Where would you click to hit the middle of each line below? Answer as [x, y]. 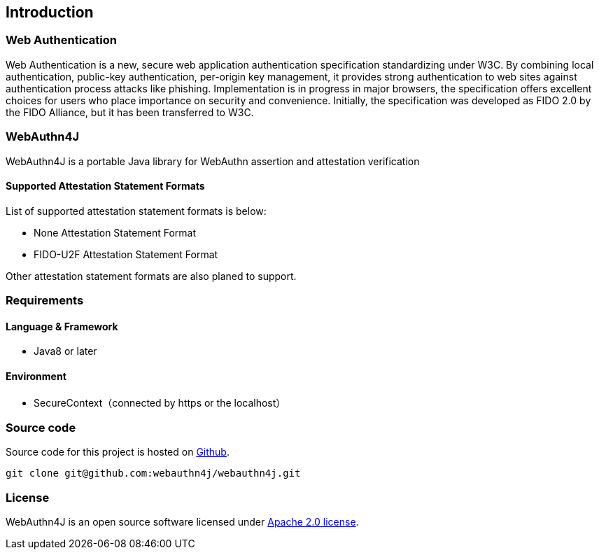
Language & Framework [62, 326]
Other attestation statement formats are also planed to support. [151, 276]
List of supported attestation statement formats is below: [136, 211]
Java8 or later [65, 351]
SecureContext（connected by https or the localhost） [160, 402]
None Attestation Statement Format [115, 232]
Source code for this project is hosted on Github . [118, 452]
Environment [36, 376]
